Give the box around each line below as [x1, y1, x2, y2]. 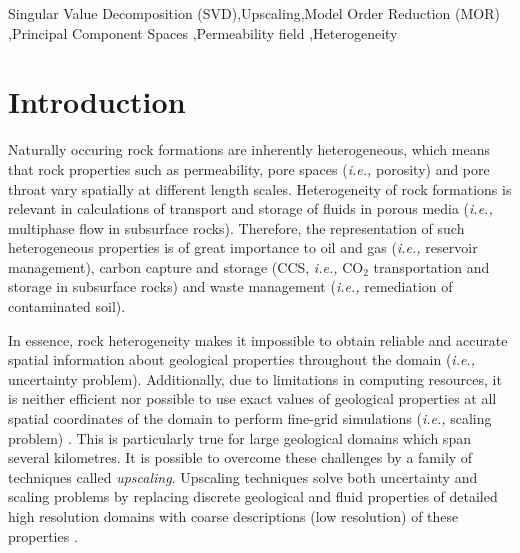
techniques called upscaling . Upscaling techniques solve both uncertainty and [8, 466, 478, 487]
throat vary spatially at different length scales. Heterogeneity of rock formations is [8, 178, 512, 199]
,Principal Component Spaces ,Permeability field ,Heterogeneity [8, 22, 398, 43]
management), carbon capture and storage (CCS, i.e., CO [8, 256, 364, 277]
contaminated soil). [8, 296, 126, 317]
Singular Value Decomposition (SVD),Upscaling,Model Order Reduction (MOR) [8, 3, 500, 23]
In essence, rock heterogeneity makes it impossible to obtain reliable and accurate [8, 329, 508, 350]
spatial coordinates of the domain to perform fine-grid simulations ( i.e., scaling [8, 408, 492, 429]
